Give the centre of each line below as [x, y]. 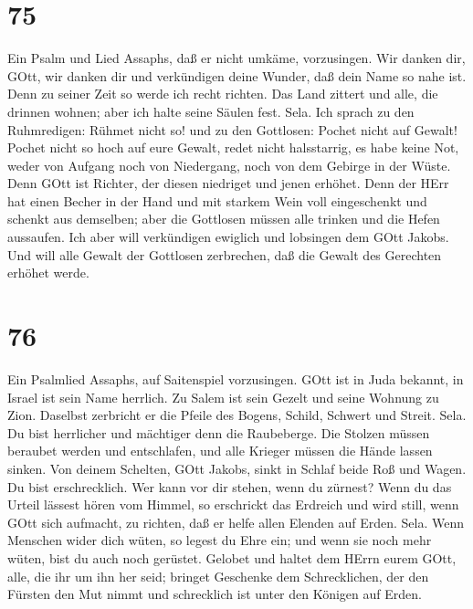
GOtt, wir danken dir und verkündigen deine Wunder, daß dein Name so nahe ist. [237, 75]
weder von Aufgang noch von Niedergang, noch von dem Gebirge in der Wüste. [229, 165]
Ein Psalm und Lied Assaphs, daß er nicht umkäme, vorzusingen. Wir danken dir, [236, 58]
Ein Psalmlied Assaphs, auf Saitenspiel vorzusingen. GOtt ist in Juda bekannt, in [236, 378]
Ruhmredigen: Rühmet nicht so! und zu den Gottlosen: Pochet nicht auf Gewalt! [232, 129]
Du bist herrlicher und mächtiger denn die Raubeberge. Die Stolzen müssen [219, 432]
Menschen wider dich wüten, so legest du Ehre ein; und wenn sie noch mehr [220, 540]
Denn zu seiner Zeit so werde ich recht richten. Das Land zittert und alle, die [223, 94]
